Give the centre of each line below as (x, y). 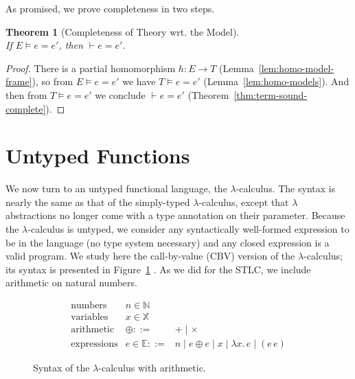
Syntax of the (61, 368)
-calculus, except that (244, 202)
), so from (53, 81)
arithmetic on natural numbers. (71, 283)
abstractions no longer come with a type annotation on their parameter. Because (175, 215)
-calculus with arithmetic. (152, 368)
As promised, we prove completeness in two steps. (110, 8)
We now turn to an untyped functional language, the (116, 188)
